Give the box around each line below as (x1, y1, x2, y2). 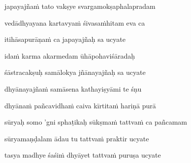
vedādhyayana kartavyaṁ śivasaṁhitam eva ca (4, 17, 145, 28)
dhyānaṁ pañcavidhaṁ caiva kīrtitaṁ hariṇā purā (4, 100, 156, 110)
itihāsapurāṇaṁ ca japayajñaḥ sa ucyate (4, 34, 126, 44)
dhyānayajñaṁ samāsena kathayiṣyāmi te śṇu (4, 83, 142, 94)
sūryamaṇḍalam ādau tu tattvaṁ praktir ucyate (4, 133, 149, 143)
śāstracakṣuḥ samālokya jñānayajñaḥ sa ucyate (4, 67, 146, 77)
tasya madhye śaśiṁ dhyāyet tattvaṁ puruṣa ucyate (4, 150, 161, 160)
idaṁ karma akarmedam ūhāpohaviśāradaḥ (4, 50, 135, 61)
